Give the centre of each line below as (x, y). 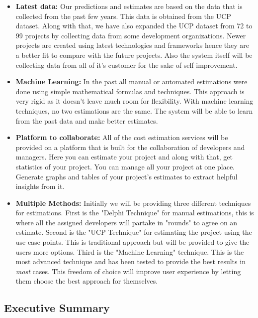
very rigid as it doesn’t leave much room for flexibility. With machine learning (134, 101)
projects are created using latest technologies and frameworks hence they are (132, 45)
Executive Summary (57, 308)
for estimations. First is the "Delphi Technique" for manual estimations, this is (135, 213)
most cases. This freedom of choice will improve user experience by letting (128, 271)
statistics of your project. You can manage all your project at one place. (125, 166)
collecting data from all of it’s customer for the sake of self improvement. (127, 65)
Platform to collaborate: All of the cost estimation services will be (122, 137)
